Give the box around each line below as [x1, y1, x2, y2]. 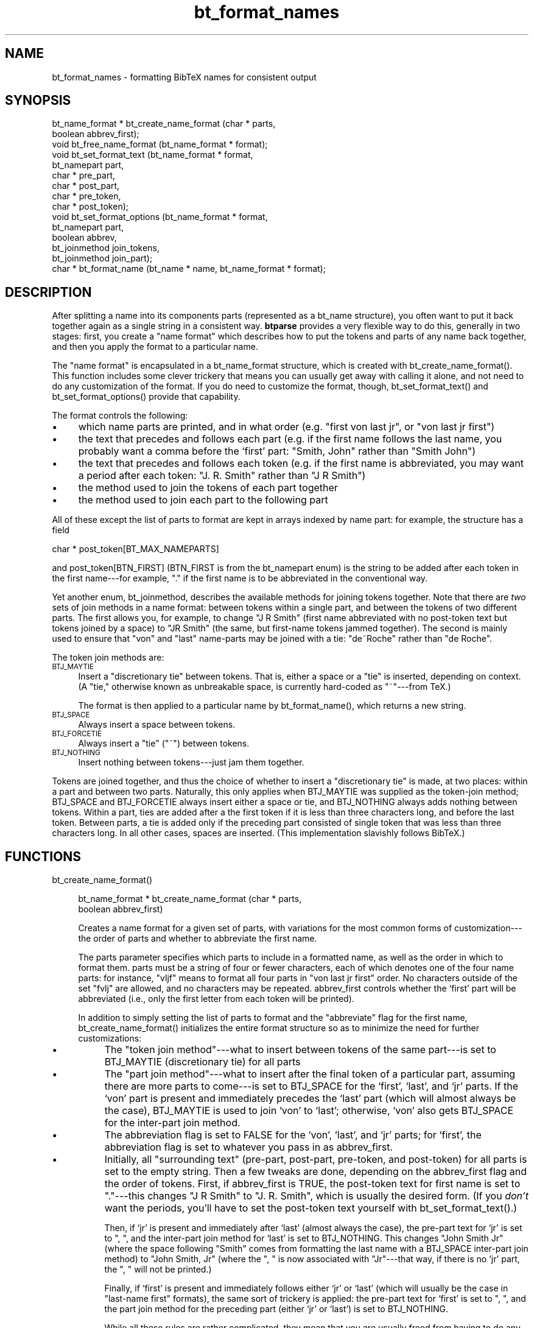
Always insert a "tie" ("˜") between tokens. [78, 738, 250, 749]
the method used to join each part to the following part [78, 494, 328, 506]
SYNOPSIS [5, 93, 71, 108]
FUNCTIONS [5, 848, 82, 864]
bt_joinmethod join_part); [52, 253, 153, 264]
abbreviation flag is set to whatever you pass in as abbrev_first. [104, 1141, 393, 1154]
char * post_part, [52, 180, 120, 191]
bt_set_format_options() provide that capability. [52, 391, 241, 402]
